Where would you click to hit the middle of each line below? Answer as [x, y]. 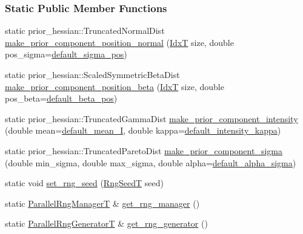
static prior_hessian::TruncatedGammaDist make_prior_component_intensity [151, 118]
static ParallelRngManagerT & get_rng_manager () [102, 203]
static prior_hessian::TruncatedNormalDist [85, 31]
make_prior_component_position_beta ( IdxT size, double [115, 86]
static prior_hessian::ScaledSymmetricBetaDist [92, 74]
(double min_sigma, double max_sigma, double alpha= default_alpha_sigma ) [151, 162]
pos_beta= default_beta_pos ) [61, 98]
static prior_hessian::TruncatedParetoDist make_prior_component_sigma [144, 150]
